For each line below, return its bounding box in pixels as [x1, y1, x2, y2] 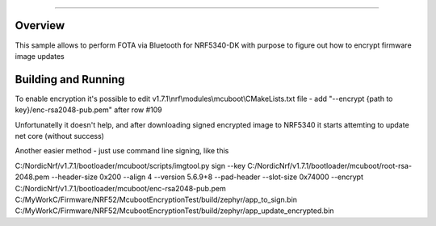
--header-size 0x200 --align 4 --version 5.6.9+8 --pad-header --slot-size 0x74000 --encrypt [51, 172, 363, 182]
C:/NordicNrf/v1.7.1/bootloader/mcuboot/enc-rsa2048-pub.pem [15, 183, 226, 193]
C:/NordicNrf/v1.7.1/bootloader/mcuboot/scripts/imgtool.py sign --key [15, 161, 246, 170]
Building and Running [15, 73, 125, 86]
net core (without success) [15, 131, 105, 140]
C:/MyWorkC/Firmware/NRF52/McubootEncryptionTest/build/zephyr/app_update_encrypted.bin [15, 206, 334, 216]
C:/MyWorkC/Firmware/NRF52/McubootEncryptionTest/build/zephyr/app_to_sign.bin [15, 195, 298, 204]
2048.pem [15, 172, 50, 182]
